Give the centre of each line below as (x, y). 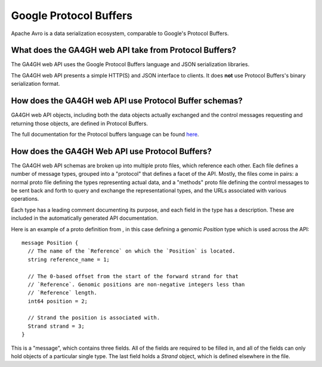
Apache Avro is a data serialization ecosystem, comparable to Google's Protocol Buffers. (120, 33)
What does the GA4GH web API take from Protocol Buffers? (124, 50)
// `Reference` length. (63, 293)
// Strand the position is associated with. (94, 318)
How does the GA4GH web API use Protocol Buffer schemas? (127, 101)
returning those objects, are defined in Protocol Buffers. (80, 123)
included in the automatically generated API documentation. (84, 218)
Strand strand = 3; (56, 326)
